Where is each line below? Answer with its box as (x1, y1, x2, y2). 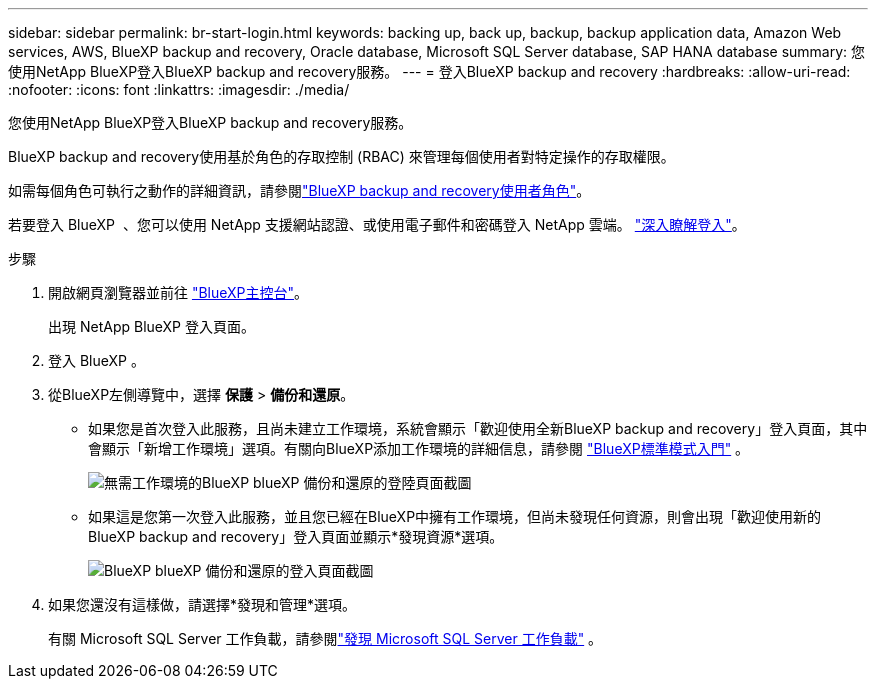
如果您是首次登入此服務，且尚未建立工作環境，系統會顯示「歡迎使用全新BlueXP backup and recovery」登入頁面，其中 (88, 420, 868, 437)
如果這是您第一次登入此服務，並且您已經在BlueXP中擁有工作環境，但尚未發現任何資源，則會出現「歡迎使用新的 (88, 508, 822, 525)
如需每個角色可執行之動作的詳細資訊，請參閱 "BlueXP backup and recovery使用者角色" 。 (8, 182, 591, 199)
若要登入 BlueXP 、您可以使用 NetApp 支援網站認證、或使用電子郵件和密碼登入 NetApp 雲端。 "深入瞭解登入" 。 (8, 216, 746, 233)
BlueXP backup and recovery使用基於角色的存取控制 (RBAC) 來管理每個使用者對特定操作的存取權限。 (8, 148, 675, 165)
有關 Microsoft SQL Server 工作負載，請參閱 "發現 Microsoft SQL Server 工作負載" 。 (48, 630, 603, 647)
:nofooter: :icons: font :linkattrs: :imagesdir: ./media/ (8, 81, 350, 98)
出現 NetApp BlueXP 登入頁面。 (48, 318, 255, 335)
